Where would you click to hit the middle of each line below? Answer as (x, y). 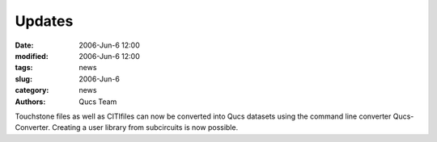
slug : (23, 79)
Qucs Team (98, 102)
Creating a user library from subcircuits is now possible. (145, 127)
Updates (44, 21)
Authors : (30, 102)
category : (32, 90)
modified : (32, 56)
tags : (24, 68)
